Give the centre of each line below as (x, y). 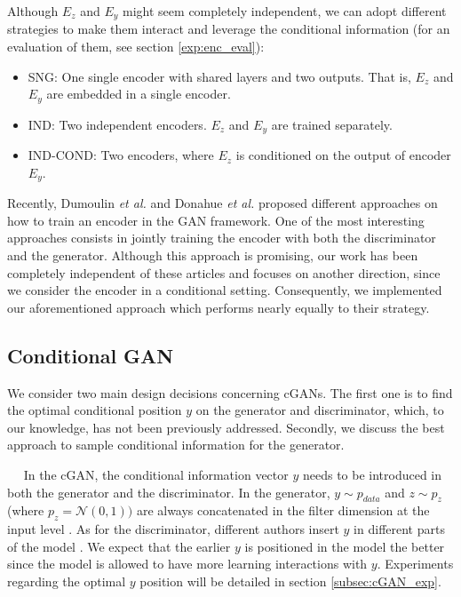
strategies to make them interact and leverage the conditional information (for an (229, 29)
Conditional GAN (91, 355)
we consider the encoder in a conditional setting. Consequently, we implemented (225, 290)
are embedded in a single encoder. (139, 94)
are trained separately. (332, 124)
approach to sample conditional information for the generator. (176, 445)
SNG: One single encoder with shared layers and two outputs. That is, (219, 76)
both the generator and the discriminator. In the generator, (169, 492)
